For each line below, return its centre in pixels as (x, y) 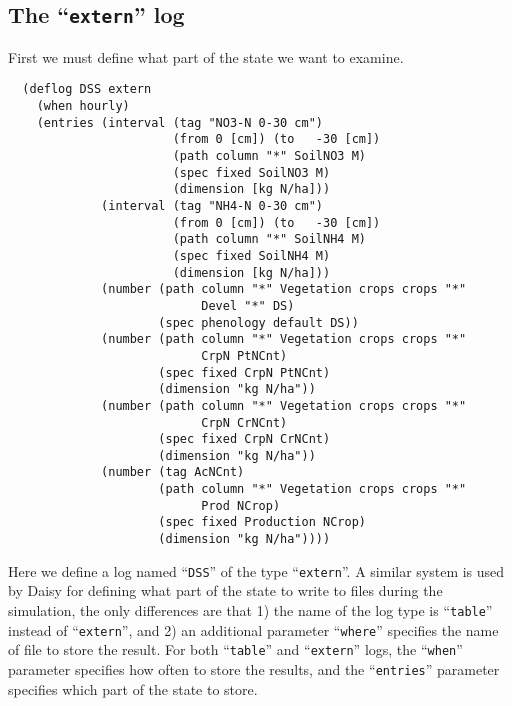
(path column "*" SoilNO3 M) (269, 156)
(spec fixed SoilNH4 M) (251, 255)
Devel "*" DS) (248, 305)
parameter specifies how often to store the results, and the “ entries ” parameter (254, 668)
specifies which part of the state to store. (133, 688)
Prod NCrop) (241, 505)
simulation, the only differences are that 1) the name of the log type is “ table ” (250, 610)
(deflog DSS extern (87, 89)
